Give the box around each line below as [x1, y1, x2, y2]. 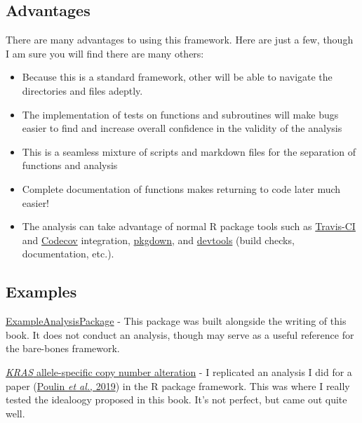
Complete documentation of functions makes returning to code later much [22, 181, 341, 196]
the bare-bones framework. [6, 341, 120, 356]
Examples [6, 281, 77, 302]
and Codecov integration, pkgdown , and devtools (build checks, [22, 232, 295, 247]
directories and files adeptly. [22, 83, 143, 98]
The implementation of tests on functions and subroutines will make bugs [22, 107, 339, 121]
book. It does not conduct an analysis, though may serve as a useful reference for [6, 327, 354, 342]
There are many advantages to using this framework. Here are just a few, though [6, 32, 354, 47]
